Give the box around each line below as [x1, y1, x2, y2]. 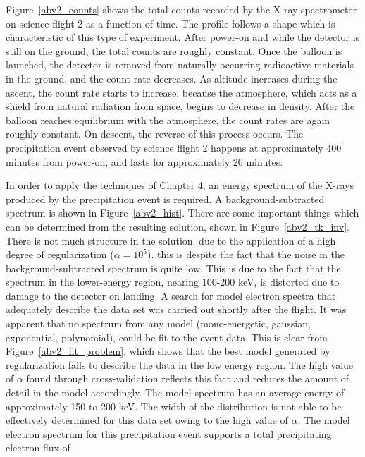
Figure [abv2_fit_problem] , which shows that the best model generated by [6, 343, 330, 358]
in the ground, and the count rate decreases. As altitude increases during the [6, 71, 338, 85]
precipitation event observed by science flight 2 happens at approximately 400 [6, 140, 342, 154]
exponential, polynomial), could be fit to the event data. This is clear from [6, 329, 328, 344]
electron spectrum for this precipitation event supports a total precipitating [6, 426, 332, 441]
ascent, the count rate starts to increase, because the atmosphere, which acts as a [6, 85, 357, 99]
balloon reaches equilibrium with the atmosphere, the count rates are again [6, 112, 330, 127]
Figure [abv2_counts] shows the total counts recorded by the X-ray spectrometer [6, 2, 357, 16]
